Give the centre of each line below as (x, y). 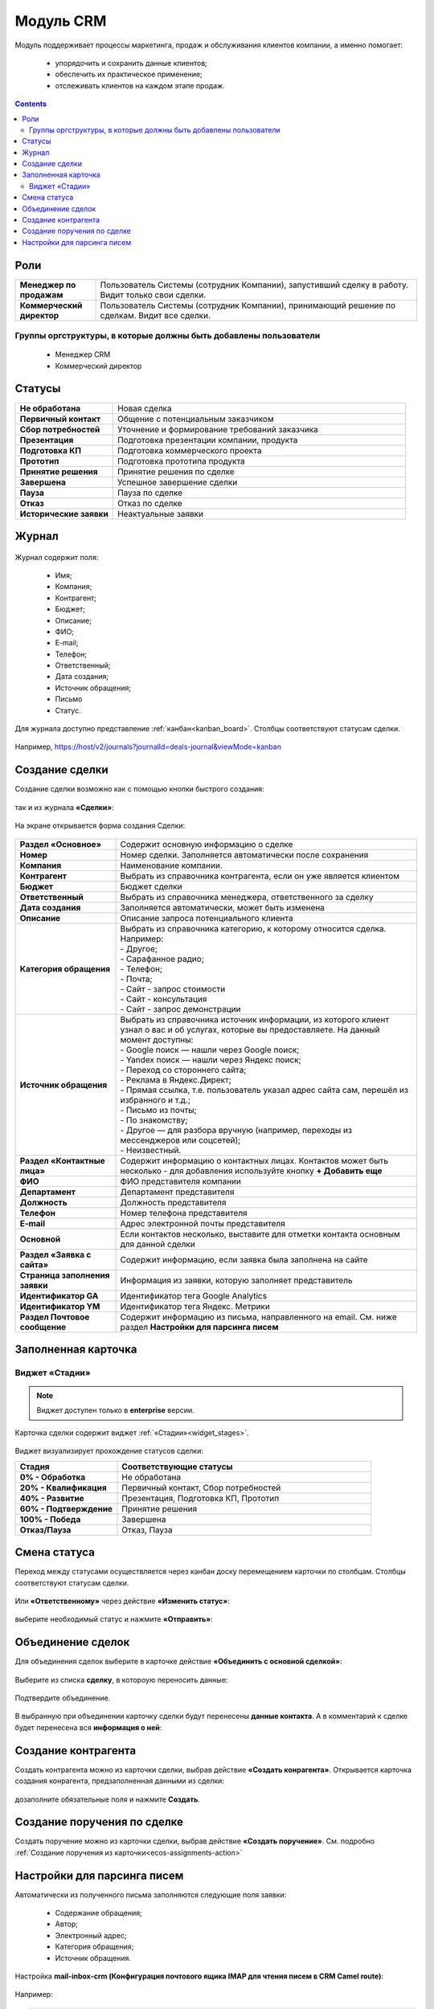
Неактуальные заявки (160, 514)
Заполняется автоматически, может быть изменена (223, 907)
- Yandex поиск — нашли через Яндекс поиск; (211, 1059)
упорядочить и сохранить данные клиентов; (131, 63)
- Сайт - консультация (164, 999)
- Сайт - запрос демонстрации (180, 1009)
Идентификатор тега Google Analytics (194, 1295)
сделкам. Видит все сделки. (156, 315)
